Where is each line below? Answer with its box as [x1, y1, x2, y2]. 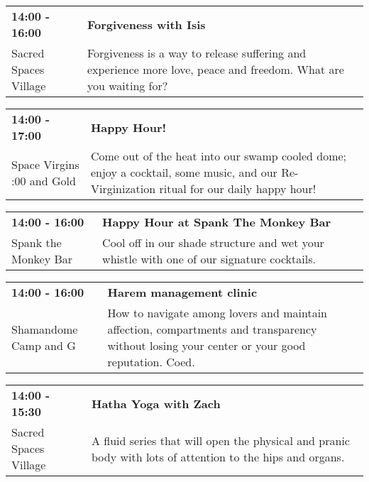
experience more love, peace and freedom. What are [87, 61, 344, 77]
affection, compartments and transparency [107, 321, 317, 337]
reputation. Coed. [107, 354, 195, 370]
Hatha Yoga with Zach [92, 395, 221, 412]
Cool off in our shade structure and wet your [102, 234, 324, 251]
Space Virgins [11, 155, 79, 172]
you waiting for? [87, 77, 168, 94]
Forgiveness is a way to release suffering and [87, 45, 307, 61]
